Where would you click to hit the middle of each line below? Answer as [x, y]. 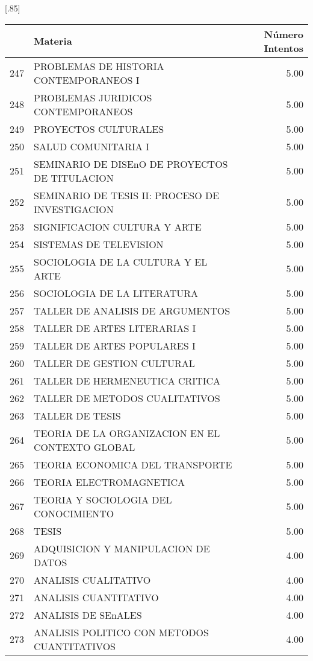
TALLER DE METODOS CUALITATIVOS [127, 398]
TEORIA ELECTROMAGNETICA [110, 482]
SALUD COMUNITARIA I [91, 146]
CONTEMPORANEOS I [87, 80]
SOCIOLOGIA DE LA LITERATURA [116, 293]
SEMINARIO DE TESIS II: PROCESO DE [127, 195]
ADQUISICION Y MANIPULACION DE [122, 548]
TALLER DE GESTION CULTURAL [114, 363]
